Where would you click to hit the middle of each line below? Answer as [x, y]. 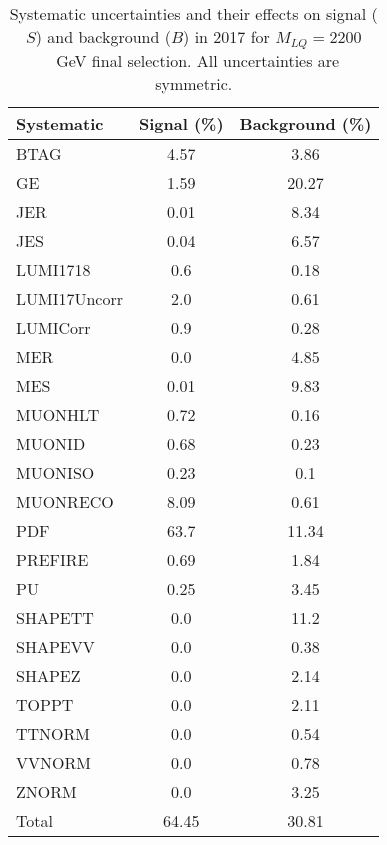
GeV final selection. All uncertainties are [198, 60]
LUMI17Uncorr [69, 298]
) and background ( [103, 36]
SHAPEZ [48, 675]
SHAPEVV [55, 646]
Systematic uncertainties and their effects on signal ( [193, 13]
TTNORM [53, 733]
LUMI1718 [53, 269]
